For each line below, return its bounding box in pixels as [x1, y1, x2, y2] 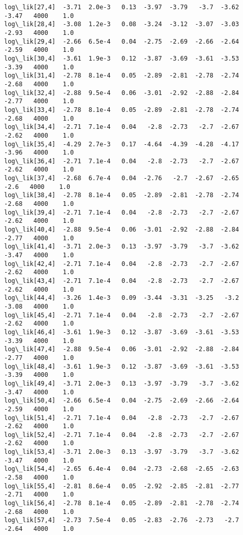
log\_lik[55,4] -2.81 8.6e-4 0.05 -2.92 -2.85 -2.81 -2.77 [4, 482, 239, 490]
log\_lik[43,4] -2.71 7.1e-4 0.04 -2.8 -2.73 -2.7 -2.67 [4, 277, 239, 284]
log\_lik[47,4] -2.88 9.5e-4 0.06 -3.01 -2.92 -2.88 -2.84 [4, 346, 239, 353]
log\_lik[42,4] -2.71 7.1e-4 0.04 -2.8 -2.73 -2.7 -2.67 [4, 260, 239, 267]
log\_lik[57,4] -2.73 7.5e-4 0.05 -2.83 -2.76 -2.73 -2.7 [4, 517, 239, 524]
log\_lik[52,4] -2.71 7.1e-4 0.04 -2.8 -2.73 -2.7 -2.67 [4, 431, 239, 438]
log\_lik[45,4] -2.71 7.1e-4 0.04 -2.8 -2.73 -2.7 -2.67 [4, 311, 239, 319]
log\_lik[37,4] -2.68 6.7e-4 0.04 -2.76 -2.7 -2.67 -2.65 [4, 175, 239, 182]
